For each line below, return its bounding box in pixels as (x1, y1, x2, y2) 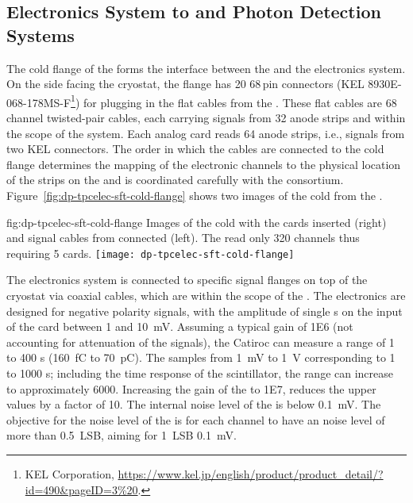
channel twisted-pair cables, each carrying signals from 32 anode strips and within (6, 109, 406, 126)
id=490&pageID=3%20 (25, 481, 138, 497)
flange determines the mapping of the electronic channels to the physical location (6, 156, 401, 172)
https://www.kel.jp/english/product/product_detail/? (118, 465, 384, 482)
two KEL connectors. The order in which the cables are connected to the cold (6, 140, 384, 157)
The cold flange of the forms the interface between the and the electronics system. (6, 60, 406, 76)
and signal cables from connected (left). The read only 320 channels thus (6, 229, 360, 246)
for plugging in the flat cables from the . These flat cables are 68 (83, 94, 397, 110)
